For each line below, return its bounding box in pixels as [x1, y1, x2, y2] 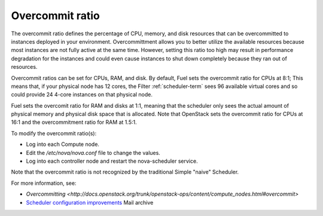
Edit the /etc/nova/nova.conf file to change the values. [26, 149, 161, 156]
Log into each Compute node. [26, 141, 100, 148]
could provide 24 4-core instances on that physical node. [11, 91, 153, 98]
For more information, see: [11, 180, 77, 187]
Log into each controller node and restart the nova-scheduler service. [26, 157, 198, 165]
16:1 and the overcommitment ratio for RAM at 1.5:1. [11, 118, 137, 126]
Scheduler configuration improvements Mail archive [26, 199, 154, 206]
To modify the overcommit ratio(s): [11, 129, 97, 137]
